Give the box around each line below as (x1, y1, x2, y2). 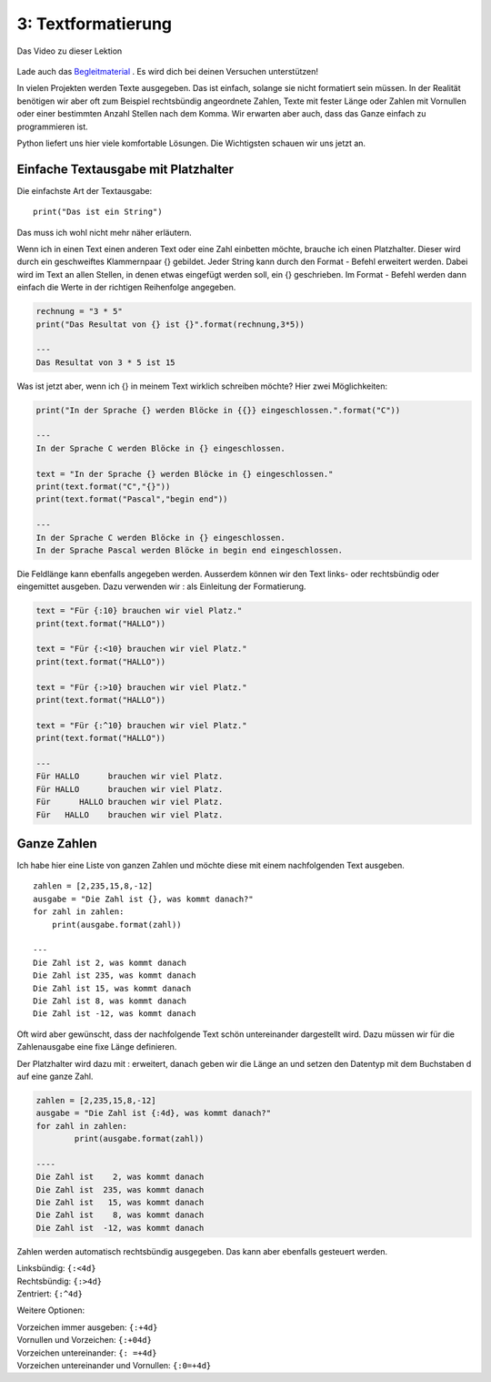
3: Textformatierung (16, 14, 173, 34)
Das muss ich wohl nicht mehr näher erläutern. (16, 227, 193, 238)
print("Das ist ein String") (33, 207, 163, 218)
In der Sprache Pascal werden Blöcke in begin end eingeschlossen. (35, 544, 344, 555)
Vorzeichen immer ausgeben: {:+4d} (16, 1321, 158, 1333)
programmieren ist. (16, 121, 88, 132)
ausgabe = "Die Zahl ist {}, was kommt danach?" (33, 893, 254, 904)
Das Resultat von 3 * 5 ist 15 (35, 357, 176, 368)
